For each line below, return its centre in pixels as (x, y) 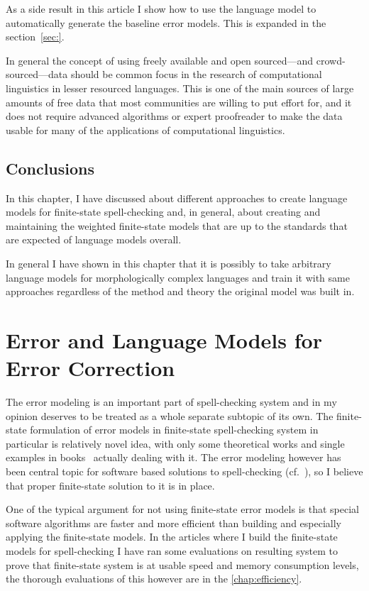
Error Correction (90, 368)
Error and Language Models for (164, 339)
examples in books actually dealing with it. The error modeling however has (174, 457)
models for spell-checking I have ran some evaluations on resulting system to (172, 550)
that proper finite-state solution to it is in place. (110, 485)
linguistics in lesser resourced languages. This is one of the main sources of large (180, 88)
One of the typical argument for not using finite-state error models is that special (182, 509)
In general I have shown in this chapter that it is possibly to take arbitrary (169, 263)
